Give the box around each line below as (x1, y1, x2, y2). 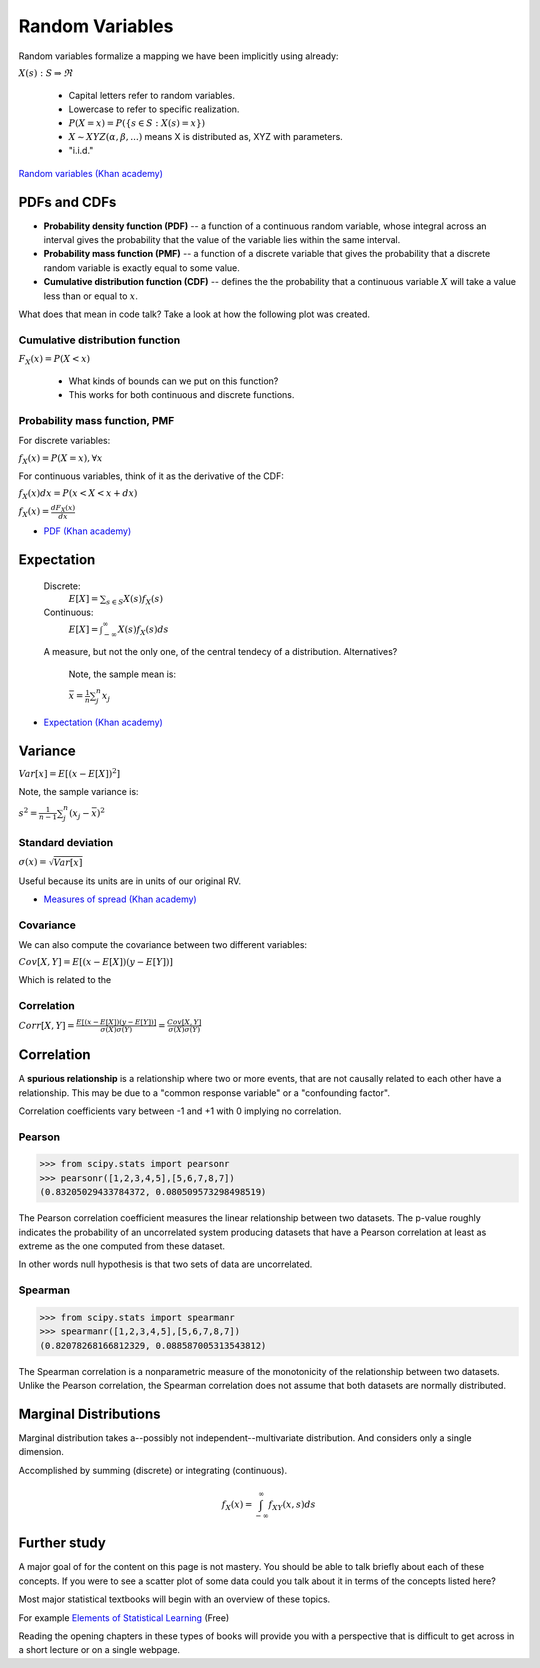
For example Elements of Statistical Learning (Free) (18, 1611, 230, 1624)
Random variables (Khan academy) (18, 167, 164, 179)
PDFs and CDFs (18, 193, 117, 210)
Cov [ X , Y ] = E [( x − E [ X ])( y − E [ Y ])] (18, 956, 174, 968)
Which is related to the (18, 974, 112, 986)
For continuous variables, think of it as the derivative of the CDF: (18, 470, 284, 482)
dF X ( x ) (50, 503, 76, 514)
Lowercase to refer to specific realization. (68, 103, 240, 115)
